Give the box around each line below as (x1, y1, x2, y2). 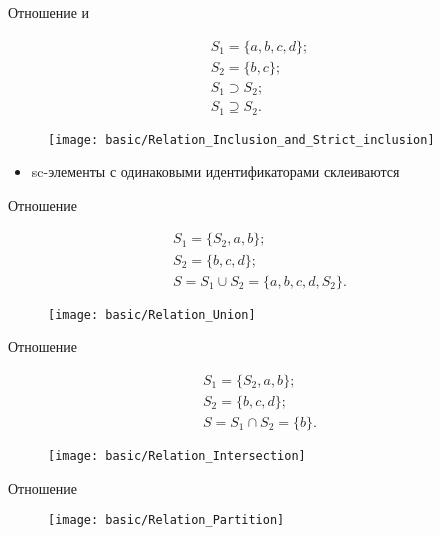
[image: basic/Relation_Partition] (48, 513, 285, 528)
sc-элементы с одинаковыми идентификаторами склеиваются (31, 161, 400, 182)
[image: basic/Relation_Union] (48, 307, 256, 322)
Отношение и (8, 2, 90, 22)
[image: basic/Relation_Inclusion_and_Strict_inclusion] (48, 132, 435, 147)
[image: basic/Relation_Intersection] (48, 448, 306, 463)
